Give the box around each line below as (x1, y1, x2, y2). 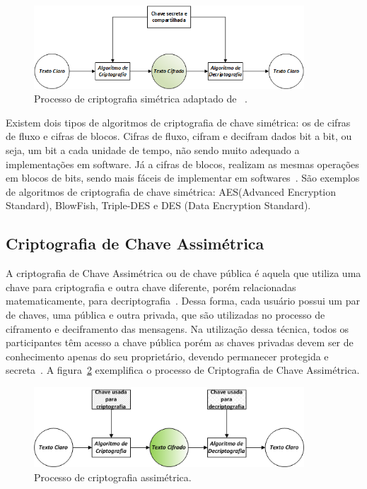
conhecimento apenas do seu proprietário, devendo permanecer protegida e (6, 348, 329, 363)
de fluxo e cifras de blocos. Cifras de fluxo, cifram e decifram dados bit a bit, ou (6, 129, 352, 143)
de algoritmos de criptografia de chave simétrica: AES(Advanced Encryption (6, 184, 337, 199)
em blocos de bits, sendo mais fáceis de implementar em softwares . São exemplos (6, 170, 360, 185)
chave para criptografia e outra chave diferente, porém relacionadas (6, 279, 296, 294)
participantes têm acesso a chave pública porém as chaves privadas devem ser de (6, 335, 354, 350)
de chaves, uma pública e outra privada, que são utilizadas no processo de (6, 307, 325, 322)
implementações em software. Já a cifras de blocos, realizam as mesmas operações (6, 156, 359, 171)
